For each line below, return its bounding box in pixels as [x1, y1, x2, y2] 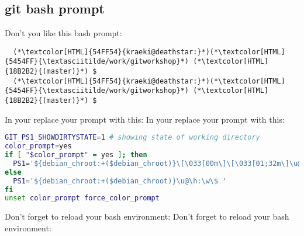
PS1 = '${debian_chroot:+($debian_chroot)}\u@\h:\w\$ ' [13, 176, 227, 185]
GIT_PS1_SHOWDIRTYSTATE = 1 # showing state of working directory [5, 133, 260, 142]
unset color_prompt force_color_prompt [5, 194, 160, 203]
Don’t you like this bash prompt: [5, 27, 122, 39]
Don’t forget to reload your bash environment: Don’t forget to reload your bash [5, 210, 289, 223]
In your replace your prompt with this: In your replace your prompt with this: [5, 113, 285, 125]
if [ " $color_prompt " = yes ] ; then [5, 151, 147, 159]
